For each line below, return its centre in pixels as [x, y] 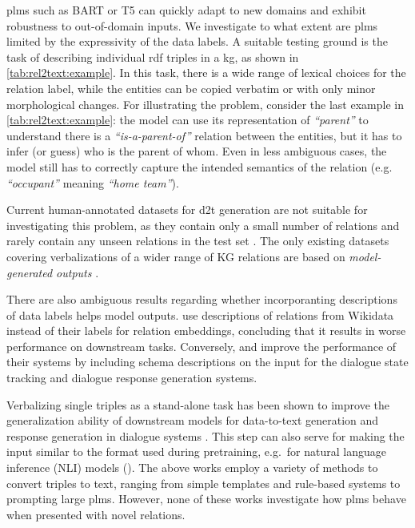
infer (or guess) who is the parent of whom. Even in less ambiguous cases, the [197, 151]
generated [30, 272]
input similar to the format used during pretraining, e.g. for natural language [196, 451]
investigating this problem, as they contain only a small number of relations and [203, 225]
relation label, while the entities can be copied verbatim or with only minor [191, 88]
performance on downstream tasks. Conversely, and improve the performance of [202, 346]
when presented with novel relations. [96, 514]
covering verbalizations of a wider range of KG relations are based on [176, 256]
